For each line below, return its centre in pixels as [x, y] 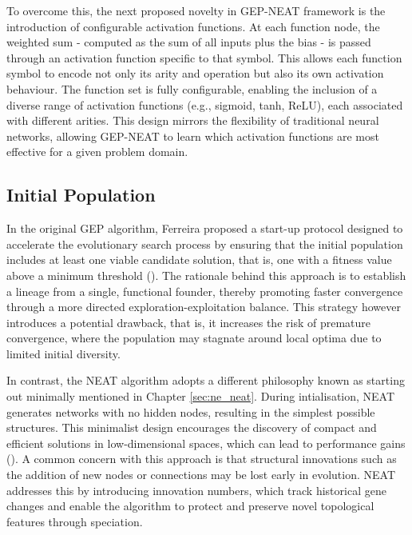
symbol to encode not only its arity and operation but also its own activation [195, 73]
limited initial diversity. [63, 353]
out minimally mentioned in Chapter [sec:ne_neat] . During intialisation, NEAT [201, 396]
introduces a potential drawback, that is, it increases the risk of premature [189, 322]
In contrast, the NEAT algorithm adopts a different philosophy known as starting [206, 380]
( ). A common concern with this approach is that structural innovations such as [202, 459]
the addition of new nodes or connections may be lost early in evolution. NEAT [201, 475]
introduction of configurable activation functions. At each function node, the [193, 26]
